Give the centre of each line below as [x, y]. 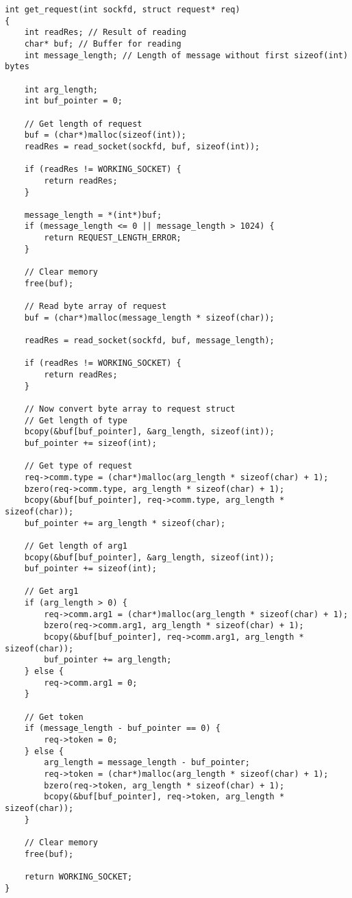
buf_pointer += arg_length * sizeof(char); [125, 523]
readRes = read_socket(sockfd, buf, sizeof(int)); [142, 146]
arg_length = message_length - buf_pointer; [147, 763]
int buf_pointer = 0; [73, 101]
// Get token [54, 717]
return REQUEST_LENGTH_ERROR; [113, 238]
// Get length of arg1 [76, 546]
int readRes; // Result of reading [105, 33]
